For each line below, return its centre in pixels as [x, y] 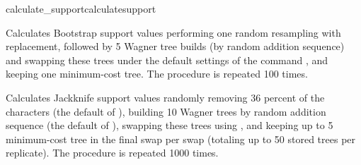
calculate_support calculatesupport [81, 8]
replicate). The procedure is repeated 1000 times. [112, 153]
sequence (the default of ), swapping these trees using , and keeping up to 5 [170, 125]
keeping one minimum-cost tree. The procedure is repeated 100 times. [157, 74]
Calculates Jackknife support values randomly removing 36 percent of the [165, 97]
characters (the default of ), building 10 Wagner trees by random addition [166, 111]
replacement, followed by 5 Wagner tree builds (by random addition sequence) [175, 46]
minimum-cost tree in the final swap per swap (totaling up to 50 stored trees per [181, 139]
